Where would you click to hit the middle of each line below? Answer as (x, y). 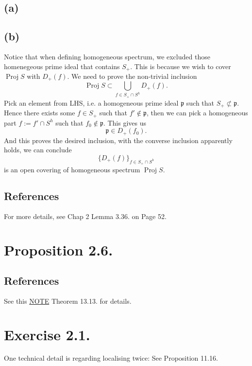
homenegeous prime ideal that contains (62, 66)
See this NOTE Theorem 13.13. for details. (68, 301)
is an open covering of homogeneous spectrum (72, 170)
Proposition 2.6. (59, 249)
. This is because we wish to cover (181, 66)
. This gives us (125, 122)
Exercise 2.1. (47, 334)
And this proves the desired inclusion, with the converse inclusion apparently (118, 140)
